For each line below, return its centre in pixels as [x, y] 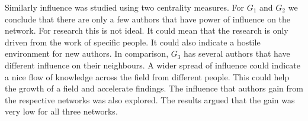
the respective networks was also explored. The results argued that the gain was [150, 99]
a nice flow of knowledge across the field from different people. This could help [147, 76]
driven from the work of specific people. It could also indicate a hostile [133, 42]
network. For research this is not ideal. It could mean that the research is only [147, 30]
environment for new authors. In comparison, [87, 53]
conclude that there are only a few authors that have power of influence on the [148, 19]
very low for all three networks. [61, 111]
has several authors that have [237, 53]
